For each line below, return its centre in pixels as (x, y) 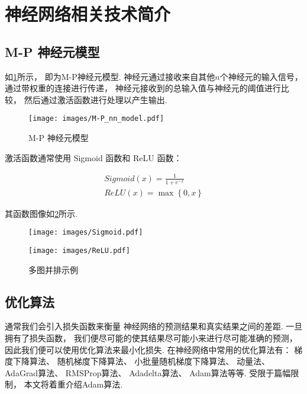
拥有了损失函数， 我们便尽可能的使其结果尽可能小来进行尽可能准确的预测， (151, 337)
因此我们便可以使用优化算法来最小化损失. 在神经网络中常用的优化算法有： (148, 349)
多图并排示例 (53, 269)
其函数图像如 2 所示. (41, 213)
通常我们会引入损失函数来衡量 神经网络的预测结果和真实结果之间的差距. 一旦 (154, 326)
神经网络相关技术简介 (88, 14)
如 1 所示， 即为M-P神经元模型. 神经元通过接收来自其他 (110, 76)
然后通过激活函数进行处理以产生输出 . (96, 99)
